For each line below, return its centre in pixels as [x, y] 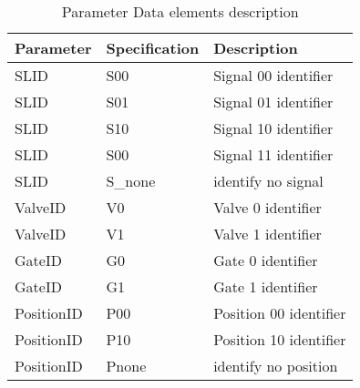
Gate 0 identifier [266, 260]
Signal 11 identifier [273, 154]
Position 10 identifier [280, 339]
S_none [131, 181]
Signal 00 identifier [273, 75]
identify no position [276, 366]
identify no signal [268, 181]
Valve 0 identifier [267, 207]
